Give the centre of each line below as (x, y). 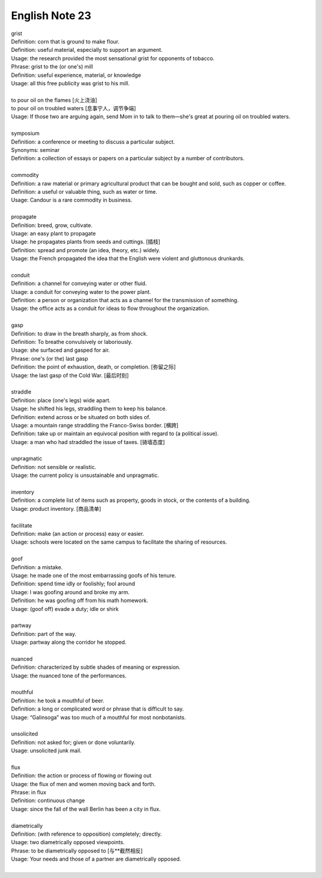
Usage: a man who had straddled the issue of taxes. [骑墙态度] (88, 442)
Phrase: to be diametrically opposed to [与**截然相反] (77, 851)
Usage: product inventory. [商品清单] (56, 508)
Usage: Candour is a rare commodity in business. (72, 200)
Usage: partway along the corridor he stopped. (69, 642)
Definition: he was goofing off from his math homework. (80, 601)
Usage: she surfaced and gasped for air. (61, 350)
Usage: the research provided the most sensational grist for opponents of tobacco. (113, 58)
